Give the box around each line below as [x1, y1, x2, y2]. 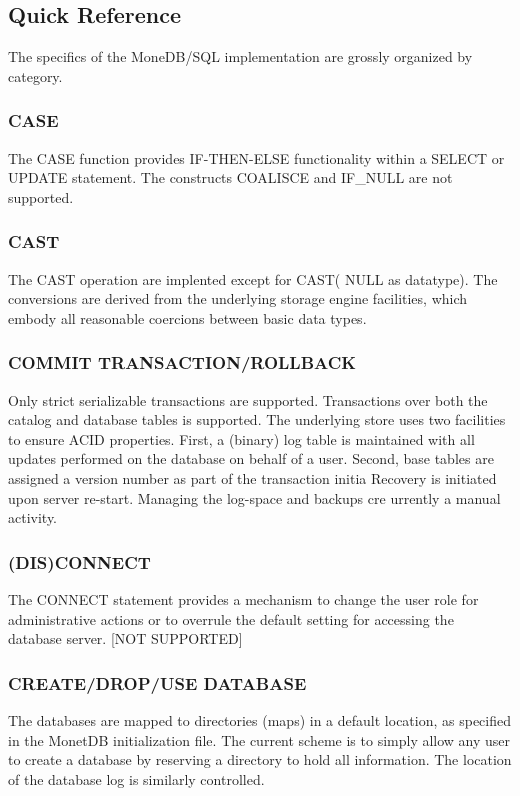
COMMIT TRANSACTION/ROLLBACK [8, 350, 357, 375]
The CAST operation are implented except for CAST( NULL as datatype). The [8, 268, 498, 289]
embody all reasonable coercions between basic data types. [8, 307, 367, 328]
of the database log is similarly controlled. [8, 768, 265, 789]
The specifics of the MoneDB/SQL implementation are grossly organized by [8, 46, 473, 67]
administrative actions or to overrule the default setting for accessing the [8, 608, 454, 629]
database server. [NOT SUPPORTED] [8, 628, 243, 649]
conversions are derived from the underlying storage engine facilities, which [8, 288, 468, 309]
